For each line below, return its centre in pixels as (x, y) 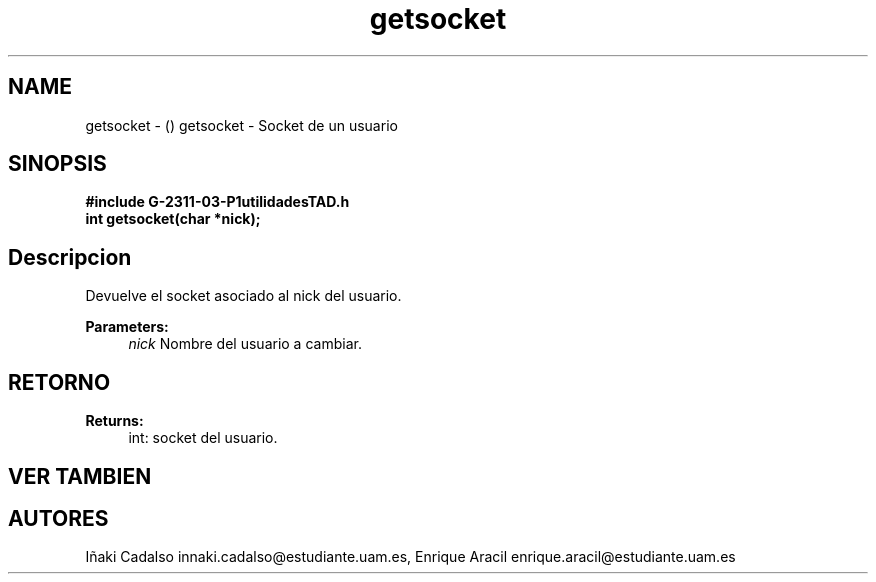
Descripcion (70, 257)
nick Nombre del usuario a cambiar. (245, 344)
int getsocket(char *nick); (173, 219)
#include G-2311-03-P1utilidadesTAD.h (217, 202)
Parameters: (127, 327)
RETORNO (59, 382)
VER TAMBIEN (80, 476)
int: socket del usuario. (203, 438)
